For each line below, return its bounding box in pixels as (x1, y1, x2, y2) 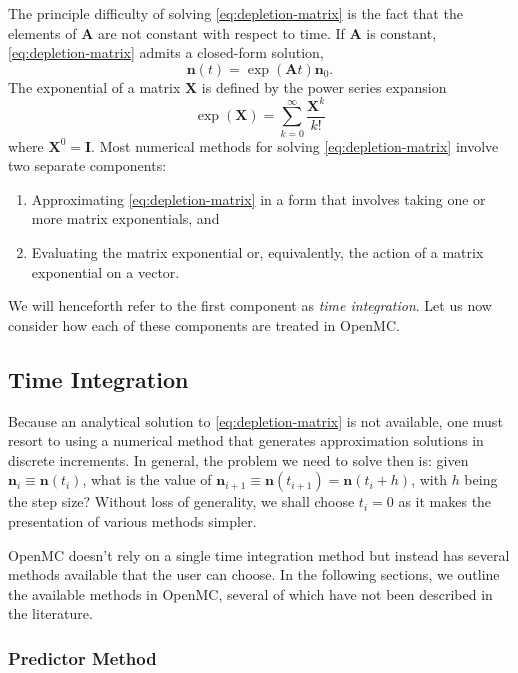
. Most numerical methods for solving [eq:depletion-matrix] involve (91, 135, 499, 156)
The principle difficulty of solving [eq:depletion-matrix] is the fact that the (8, 3, 463, 23)
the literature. (8, 603, 93, 624)
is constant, (366, 22, 437, 43)
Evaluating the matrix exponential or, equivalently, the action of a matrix (31, 242, 484, 263)
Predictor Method (8, 645, 157, 670)
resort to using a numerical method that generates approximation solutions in (8, 430, 484, 451)
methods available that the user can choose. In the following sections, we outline (8, 564, 500, 585)
